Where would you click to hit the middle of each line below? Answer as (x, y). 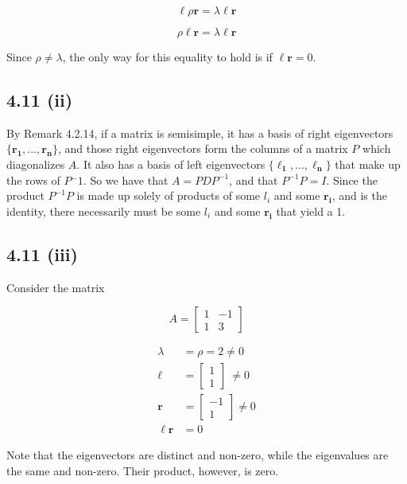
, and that (254, 180)
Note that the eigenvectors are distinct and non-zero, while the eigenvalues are (198, 455)
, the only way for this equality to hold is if (167, 57)
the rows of (33, 180)
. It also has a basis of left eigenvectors (171, 164)
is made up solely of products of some (169, 195)
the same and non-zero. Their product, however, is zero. (143, 470)
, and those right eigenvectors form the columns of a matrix (203, 148)
